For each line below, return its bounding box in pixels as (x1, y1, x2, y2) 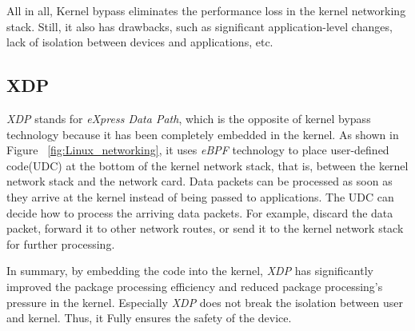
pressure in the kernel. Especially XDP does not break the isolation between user (6, 293, 404, 310)
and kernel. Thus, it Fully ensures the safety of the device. (6, 309, 292, 326)
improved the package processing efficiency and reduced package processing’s (6, 277, 383, 294)
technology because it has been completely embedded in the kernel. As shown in (6, 126, 399, 142)
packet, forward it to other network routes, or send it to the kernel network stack (6, 220, 404, 237)
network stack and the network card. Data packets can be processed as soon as (6, 173, 393, 189)
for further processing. (6, 235, 115, 252)
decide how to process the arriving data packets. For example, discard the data (6, 204, 393, 221)
